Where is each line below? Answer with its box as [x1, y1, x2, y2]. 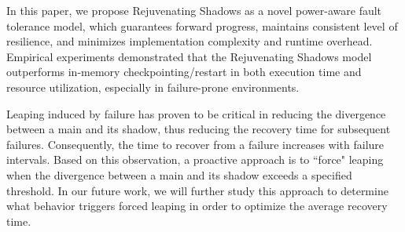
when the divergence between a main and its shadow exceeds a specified [6, 166, 352, 183]
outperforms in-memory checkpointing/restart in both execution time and [6, 63, 362, 80]
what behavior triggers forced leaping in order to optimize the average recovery [6, 198, 388, 214]
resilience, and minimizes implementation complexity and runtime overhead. [6, 33, 373, 49]
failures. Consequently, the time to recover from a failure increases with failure [6, 136, 385, 152]
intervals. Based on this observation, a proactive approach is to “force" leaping [6, 151, 384, 168]
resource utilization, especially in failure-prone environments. [6, 78, 300, 95]
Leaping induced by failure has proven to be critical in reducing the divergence [6, 105, 386, 121]
